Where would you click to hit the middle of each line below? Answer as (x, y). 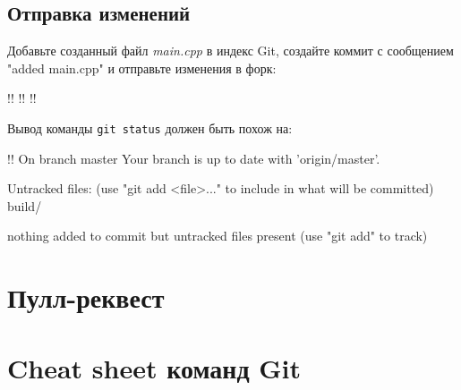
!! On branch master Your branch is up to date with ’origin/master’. (194, 158)
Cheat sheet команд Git (154, 367)
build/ (25, 205)
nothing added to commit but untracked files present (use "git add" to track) (218, 236)
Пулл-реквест (86, 297)
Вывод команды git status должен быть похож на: (150, 127)
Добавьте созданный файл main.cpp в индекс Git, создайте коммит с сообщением (230, 51)
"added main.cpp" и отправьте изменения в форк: (142, 68)
